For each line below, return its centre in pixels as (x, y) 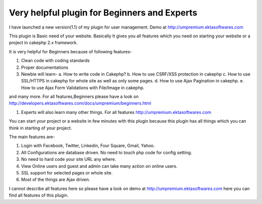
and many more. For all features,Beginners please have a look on (74, 96)
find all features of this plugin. (39, 195)
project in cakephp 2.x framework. (43, 43)
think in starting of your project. (41, 128)
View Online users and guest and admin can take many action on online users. (99, 166)
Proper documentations (45, 67)
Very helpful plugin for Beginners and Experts (103, 13)
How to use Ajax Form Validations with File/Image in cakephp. (83, 88)
